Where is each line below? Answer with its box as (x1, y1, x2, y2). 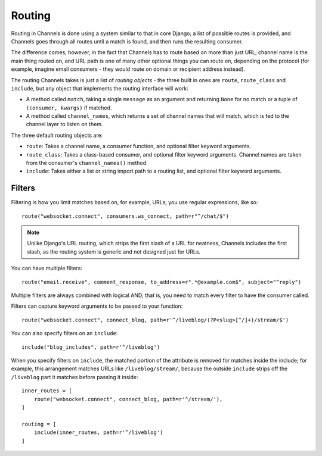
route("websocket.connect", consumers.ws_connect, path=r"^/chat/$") (21, 213, 230, 220)
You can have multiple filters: (11, 265, 83, 272)
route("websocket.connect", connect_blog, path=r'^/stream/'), (33, 396, 223, 402)
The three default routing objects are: (11, 132, 103, 139)
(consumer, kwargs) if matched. (26, 104, 112, 111)
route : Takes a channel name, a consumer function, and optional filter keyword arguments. (26, 143, 252, 150)
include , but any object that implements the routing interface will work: (11, 85, 189, 92)
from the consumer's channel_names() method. (26, 160, 148, 167)
